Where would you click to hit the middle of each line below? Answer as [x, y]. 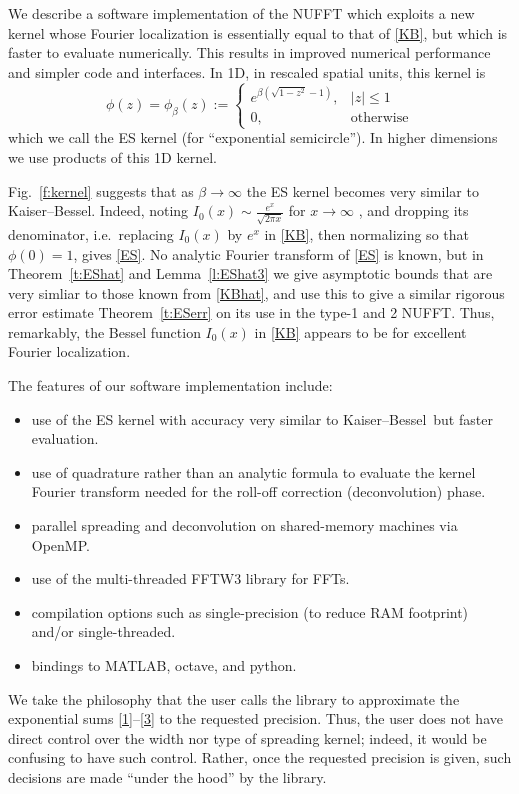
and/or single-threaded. [103, 631]
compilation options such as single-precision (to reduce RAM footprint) [250, 611]
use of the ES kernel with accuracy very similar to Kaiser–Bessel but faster [262, 418]
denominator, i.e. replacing [91, 233]
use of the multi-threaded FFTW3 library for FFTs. [190, 578]
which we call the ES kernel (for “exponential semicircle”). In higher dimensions [253, 137]
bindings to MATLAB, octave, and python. [164, 665]
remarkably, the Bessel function [104, 331]
